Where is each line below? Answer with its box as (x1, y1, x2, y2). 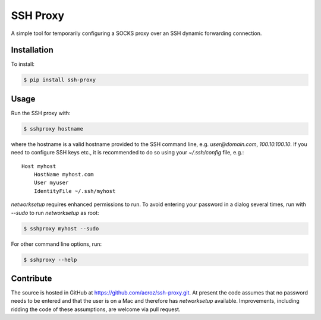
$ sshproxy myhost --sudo (23, 225, 99, 232)
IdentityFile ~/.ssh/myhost (33, 188, 116, 194)
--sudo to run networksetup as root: (11, 209, 99, 216)
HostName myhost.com (33, 171, 94, 178)
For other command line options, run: (11, 240, 102, 248)
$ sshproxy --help (23, 256, 77, 263)
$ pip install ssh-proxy (23, 77, 96, 83)
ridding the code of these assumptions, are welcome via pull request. (11, 306, 181, 313)
